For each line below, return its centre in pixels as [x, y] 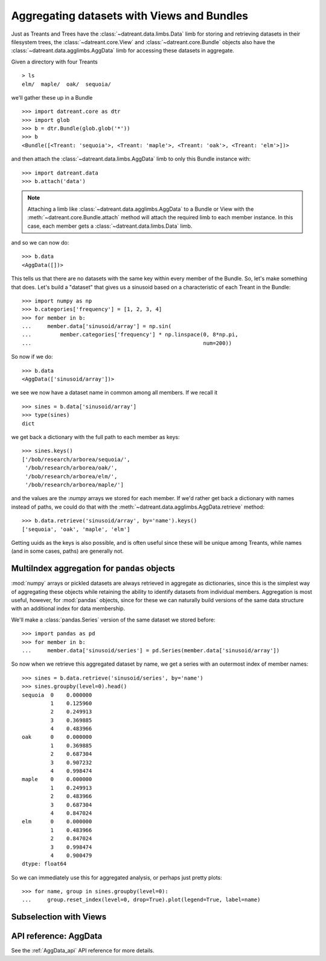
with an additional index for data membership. [68, 609]
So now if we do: [32, 357]
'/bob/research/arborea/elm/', [71, 476]
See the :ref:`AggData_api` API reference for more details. [83, 951]
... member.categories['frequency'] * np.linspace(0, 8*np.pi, [130, 335]
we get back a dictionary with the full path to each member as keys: [95, 437]
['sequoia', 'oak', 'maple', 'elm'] [76, 529]
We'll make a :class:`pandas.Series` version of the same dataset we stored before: [113, 620]
